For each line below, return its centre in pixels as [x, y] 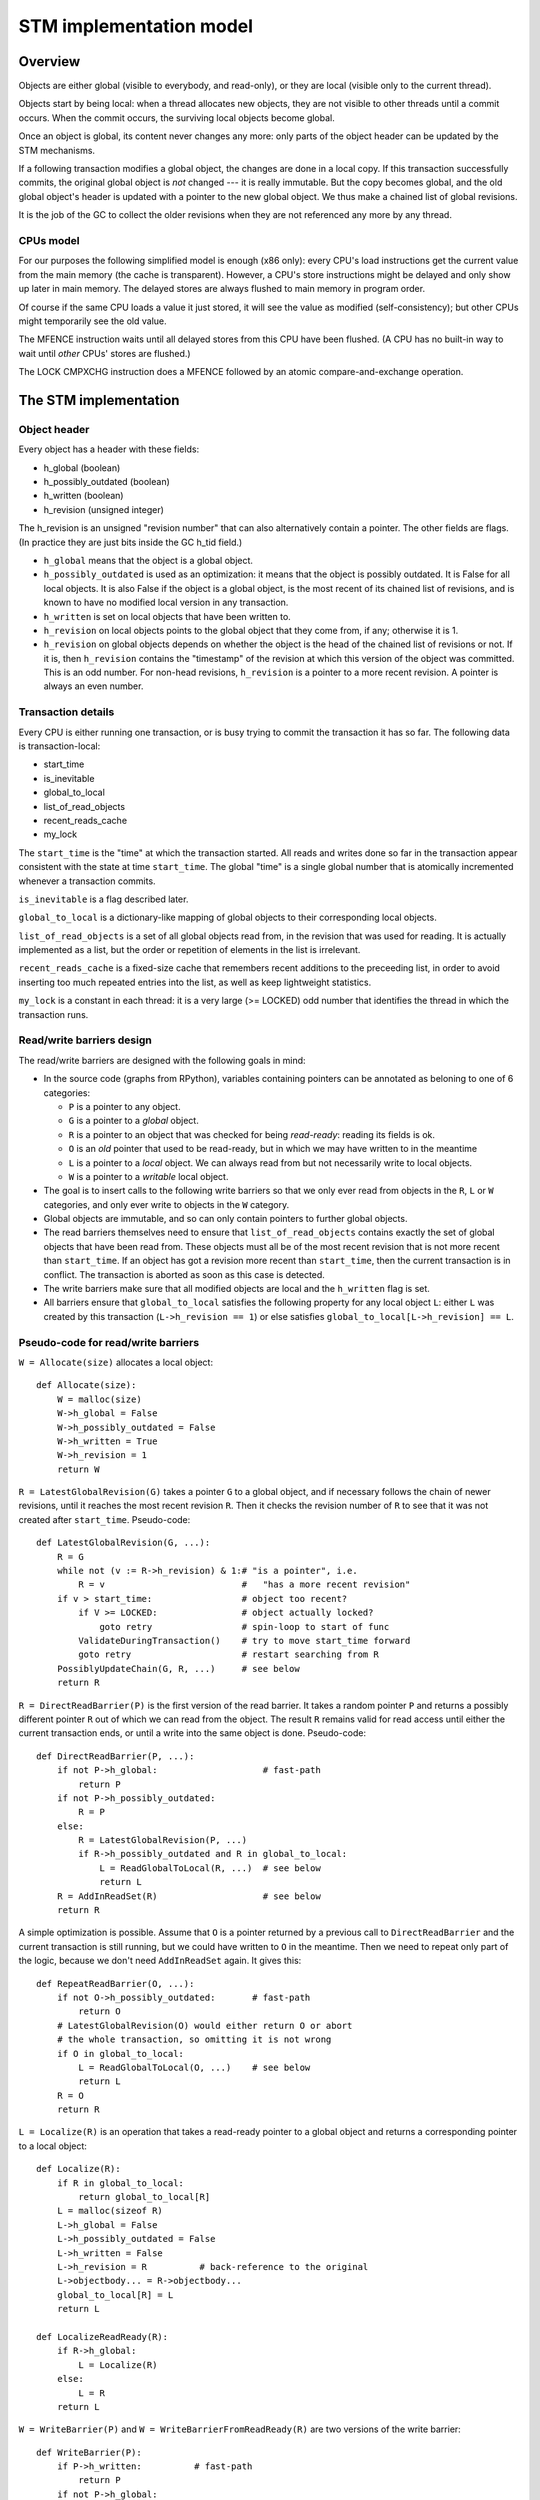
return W [78, 1469]
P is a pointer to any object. [124, 1106]
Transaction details [66, 712]
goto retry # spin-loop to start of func [244, 1626]
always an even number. [93, 686]
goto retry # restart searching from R [228, 1654]
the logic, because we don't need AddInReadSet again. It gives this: [160, 1961]
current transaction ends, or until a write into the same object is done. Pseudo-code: [192, 1733]
